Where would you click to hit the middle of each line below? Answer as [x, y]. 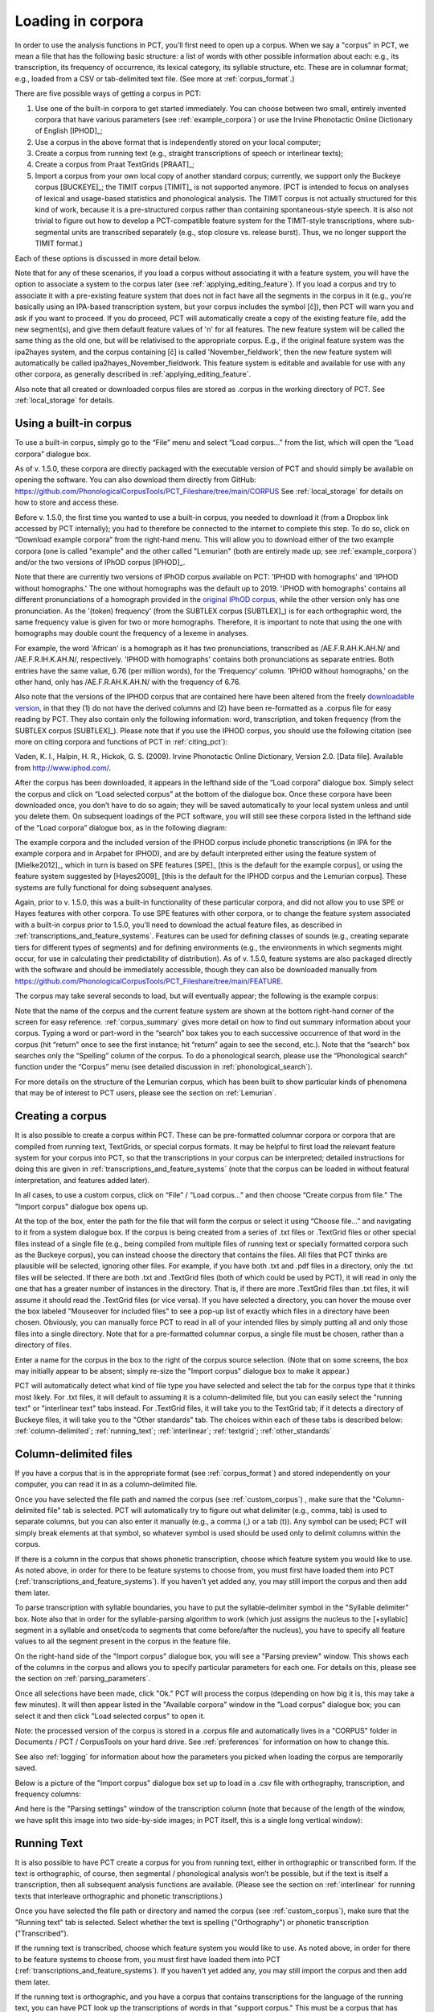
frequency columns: [48, 1794]
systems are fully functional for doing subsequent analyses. [114, 887]
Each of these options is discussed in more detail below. [108, 258]
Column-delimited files [74, 1454]
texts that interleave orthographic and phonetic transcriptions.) [119, 1896]
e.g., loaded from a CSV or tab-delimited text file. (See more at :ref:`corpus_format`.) [155, 78]
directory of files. [43, 1345]
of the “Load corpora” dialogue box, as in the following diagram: [121, 827]
